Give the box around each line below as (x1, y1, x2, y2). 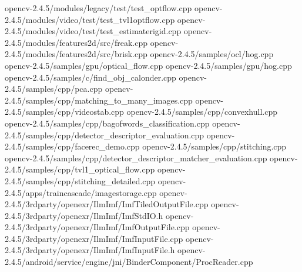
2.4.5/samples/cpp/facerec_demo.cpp (5, 140, 140, 152)
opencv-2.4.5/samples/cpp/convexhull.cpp (126, 105, 277, 118)
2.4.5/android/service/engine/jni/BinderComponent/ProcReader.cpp (5, 256, 253, 268)
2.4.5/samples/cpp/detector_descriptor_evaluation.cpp (5, 128, 204, 141)
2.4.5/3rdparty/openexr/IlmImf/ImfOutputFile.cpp (5, 221, 190, 233)
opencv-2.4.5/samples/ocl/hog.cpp (150, 48, 274, 60)
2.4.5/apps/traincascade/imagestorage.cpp (5, 186, 157, 198)
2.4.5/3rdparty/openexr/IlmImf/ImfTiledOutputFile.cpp (5, 198, 209, 210)
